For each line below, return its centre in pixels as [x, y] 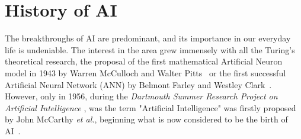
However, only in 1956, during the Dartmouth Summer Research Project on [141, 96]
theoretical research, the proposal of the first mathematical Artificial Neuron [144, 61]
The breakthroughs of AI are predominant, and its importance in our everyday [148, 38]
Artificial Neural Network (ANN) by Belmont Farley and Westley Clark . [138, 84]
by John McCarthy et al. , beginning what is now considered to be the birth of [146, 119]
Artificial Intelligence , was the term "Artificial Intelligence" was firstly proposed [150, 107]
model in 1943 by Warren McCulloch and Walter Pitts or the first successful [145, 72]
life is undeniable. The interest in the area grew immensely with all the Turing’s [150, 49]
